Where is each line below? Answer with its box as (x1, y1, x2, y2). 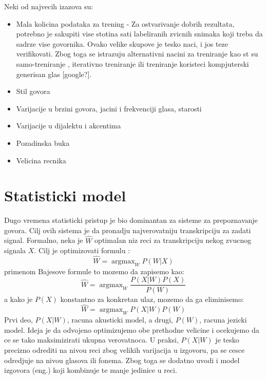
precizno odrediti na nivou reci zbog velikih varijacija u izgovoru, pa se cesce (4, 344, 245, 355)
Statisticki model (4, 185, 126, 206)
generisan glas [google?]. (16, 68, 92, 79)
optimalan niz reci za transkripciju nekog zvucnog (94, 235, 252, 245)
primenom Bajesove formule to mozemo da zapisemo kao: (4, 266, 184, 276)
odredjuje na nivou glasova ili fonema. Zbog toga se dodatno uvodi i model (4, 354, 240, 365)
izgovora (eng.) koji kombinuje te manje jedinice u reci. (4, 365, 177, 375)
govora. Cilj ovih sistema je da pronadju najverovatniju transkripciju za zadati (4, 224, 251, 235)
